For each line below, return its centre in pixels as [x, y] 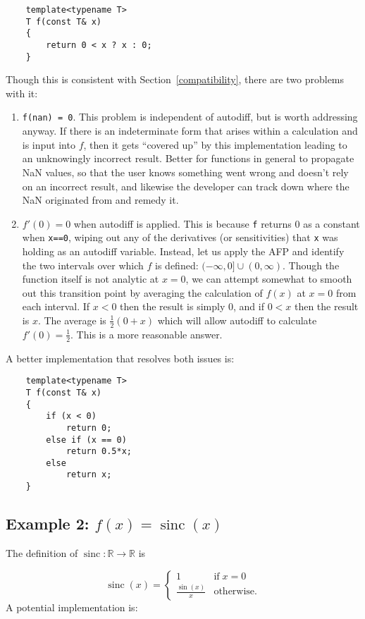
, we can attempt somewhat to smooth [269, 279]
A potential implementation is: [72, 607]
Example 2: [48, 523]
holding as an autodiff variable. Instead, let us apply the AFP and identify [183, 251]
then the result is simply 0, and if [192, 306]
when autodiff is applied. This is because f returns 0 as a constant [217, 223]
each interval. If [56, 306]
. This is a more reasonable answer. [147, 334]
